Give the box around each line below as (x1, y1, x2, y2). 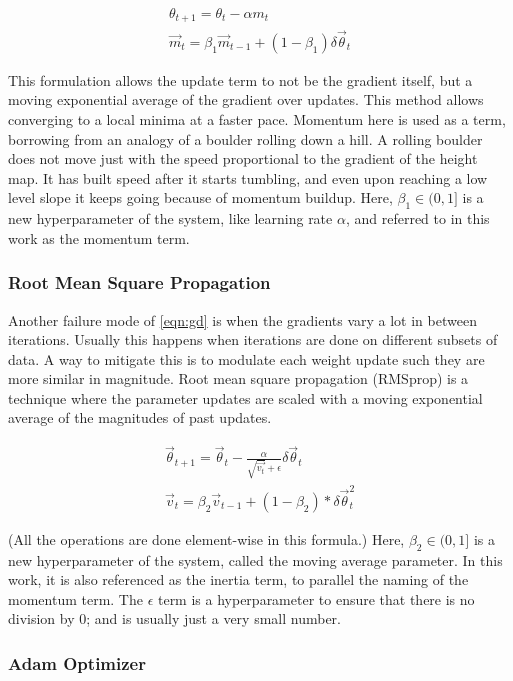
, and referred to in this (345, 208, 490, 229)
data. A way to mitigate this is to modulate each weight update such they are (8, 348, 485, 369)
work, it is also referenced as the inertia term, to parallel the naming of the (8, 569, 469, 590)
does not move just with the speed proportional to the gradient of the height (8, 148, 478, 169)
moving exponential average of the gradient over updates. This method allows (8, 89, 484, 110)
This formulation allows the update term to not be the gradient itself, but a (8, 69, 473, 90)
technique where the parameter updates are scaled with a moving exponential (8, 387, 483, 408)
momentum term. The (8, 588, 143, 609)
